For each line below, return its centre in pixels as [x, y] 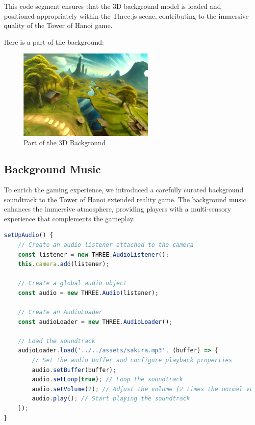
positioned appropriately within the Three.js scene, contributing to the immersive [127, 15]
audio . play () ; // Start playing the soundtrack [111, 399]
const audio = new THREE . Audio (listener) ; [88, 293]
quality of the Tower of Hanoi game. [58, 25]
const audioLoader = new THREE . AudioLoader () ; [95, 322]
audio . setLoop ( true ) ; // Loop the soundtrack [108, 380]
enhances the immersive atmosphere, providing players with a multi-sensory [118, 209]
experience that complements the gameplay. [69, 218]
